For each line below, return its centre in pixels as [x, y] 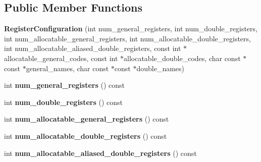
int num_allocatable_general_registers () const [87, 119]
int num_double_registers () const [64, 102]
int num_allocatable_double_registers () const [86, 136]
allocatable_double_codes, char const [182, 58]
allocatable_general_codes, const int [61, 58]
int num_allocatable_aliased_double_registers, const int [93, 48]
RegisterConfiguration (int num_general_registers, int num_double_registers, [131, 29]
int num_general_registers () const [64, 85]
